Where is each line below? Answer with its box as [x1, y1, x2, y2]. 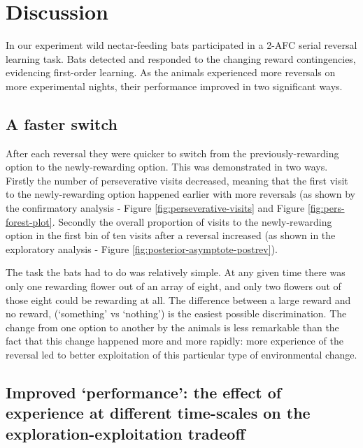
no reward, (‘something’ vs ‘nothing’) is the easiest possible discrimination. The [6, 306, 347, 321]
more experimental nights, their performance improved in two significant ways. [6, 78, 343, 93]
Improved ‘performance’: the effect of [6, 382, 282, 403]
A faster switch [6, 113, 118, 134]
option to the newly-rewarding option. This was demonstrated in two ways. [6, 159, 328, 174]
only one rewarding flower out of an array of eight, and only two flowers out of [6, 279, 341, 294]
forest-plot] [6, 214, 52, 229]
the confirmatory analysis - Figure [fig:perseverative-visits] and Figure [6, 201, 305, 215]
